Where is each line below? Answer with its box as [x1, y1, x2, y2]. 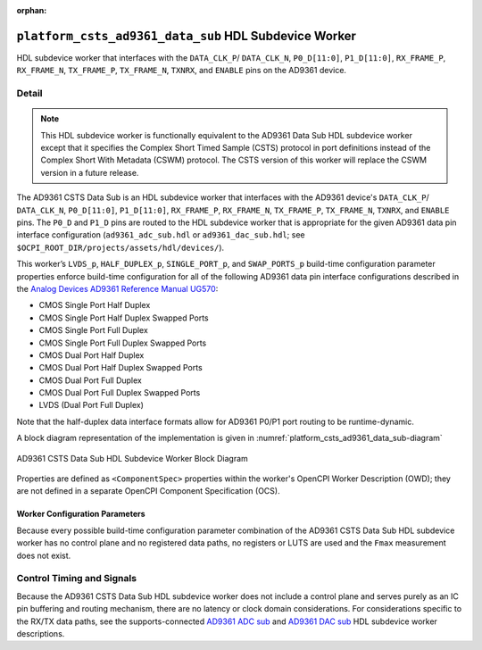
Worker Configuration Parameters [16, 509, 146, 520]
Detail [16, 87, 43, 100]
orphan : [16, 5, 47, 15]
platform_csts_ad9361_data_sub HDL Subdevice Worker [16, 28, 357, 44]
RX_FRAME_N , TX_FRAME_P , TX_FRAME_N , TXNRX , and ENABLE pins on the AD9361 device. [16, 65, 347, 76]
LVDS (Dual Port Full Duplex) [38, 400, 145, 411]
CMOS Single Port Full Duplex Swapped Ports [38, 337, 207, 348]
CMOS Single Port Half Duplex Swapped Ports [38, 312, 209, 323]
